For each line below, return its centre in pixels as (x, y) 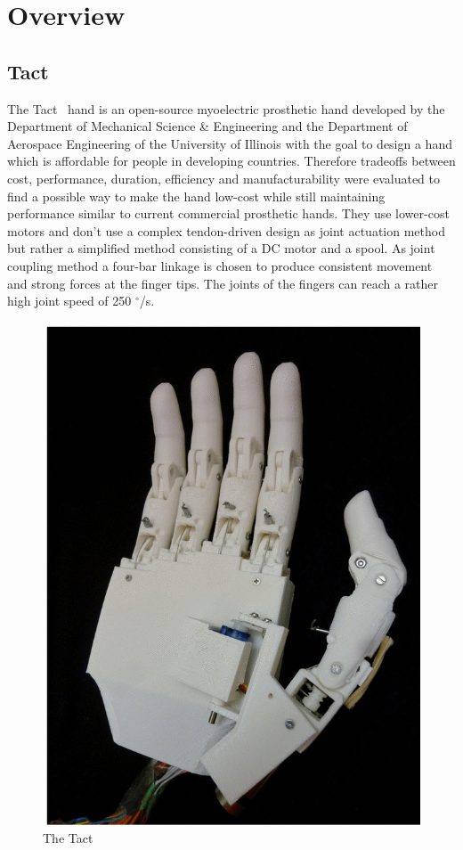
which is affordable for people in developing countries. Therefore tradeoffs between (231, 161)
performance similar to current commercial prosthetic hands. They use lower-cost (228, 213)
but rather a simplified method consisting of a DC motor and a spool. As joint (221, 248)
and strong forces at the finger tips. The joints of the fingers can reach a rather (223, 283)
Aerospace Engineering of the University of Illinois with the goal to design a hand (230, 143)
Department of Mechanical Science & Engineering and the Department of (207, 126)
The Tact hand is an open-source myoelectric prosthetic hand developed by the (226, 108)
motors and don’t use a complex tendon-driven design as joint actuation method (226, 230)
